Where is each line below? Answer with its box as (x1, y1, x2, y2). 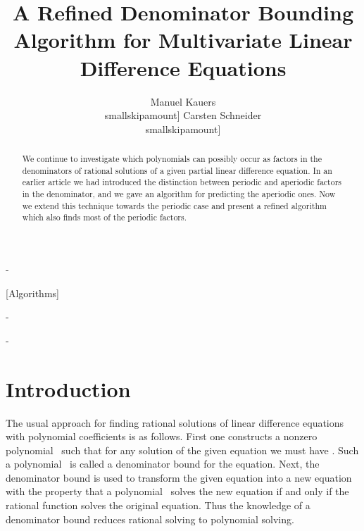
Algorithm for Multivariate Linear (13, 25, 353, 54)
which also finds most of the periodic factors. (22, 211, 187, 223)
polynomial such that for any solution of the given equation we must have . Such (6, 442, 359, 457)
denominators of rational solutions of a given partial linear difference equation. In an (22, 164, 332, 176)
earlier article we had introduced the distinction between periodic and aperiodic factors (22, 176, 342, 188)
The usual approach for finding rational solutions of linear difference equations (6, 415, 344, 430)
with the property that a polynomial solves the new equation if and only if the (6, 484, 349, 499)
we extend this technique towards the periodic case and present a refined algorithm (22, 199, 327, 211)
